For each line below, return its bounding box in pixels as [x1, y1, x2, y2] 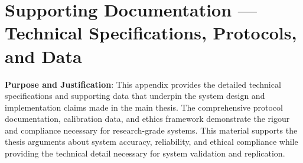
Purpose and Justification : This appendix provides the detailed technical [5, 78, 281, 90]
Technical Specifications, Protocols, [5, 21, 297, 45]
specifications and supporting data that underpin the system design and [5, 89, 265, 102]
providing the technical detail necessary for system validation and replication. [5, 147, 285, 159]
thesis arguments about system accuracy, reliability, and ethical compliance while [5, 135, 298, 148]
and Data [5, 44, 82, 68]
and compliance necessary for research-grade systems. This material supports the [5, 124, 298, 136]
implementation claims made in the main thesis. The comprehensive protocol [5, 101, 283, 113]
